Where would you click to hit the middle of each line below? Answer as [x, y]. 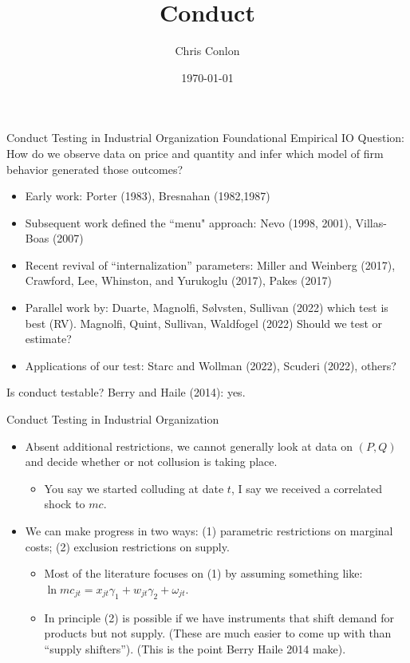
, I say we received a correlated [307, 488]
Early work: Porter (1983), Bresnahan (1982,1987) [148, 196]
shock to [65, 504]
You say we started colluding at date [134, 488]
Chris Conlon [207, 51]
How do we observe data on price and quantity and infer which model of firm [195, 153]
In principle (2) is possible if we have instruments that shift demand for [219, 617]
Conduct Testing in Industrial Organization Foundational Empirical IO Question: [206, 138]
